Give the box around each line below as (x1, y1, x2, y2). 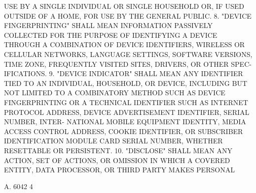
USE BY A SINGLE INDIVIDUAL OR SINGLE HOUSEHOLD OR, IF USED (4, 1, 244, 11)
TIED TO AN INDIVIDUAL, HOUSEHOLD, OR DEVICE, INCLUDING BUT (4, 78, 248, 88)
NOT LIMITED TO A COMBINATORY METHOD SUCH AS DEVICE (4, 87, 225, 98)
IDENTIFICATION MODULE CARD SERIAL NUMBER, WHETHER (4, 136, 223, 146)
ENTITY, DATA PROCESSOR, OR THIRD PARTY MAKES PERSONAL (4, 165, 235, 175)
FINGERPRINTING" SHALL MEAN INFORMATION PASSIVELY (4, 20, 213, 30)
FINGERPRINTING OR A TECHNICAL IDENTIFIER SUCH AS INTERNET (4, 97, 248, 107)
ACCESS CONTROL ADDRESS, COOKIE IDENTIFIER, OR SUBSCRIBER (4, 126, 243, 136)
